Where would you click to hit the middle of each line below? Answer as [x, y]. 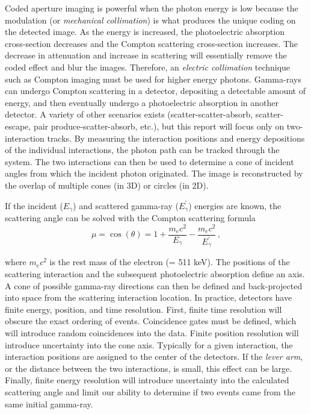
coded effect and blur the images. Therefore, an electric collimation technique [148, 67]
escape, [18, 126]
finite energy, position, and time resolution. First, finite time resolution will [143, 309]
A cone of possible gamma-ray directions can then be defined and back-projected [154, 285]
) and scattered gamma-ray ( [126, 205]
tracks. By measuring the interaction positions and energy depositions [176, 138]
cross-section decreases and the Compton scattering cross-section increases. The [152, 43]
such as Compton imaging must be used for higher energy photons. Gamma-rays [153, 79]
